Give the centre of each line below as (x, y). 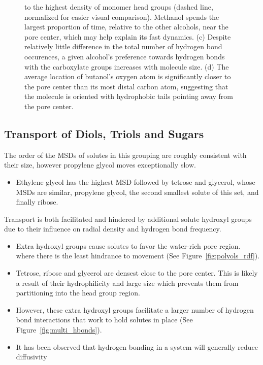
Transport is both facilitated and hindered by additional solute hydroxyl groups (128, 219)
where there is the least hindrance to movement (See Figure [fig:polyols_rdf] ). (138, 256)
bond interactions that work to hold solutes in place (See (104, 320)
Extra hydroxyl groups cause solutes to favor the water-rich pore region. (128, 245)
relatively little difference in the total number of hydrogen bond (123, 46)
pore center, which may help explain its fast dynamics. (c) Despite (128, 36)
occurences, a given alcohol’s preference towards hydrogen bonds (125, 56)
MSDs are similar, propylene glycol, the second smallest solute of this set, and (137, 192)
